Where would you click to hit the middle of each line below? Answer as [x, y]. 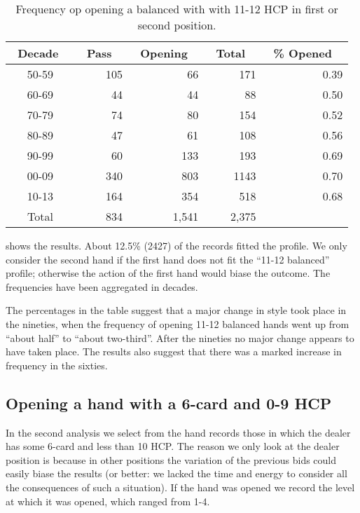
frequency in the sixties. [57, 365]
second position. [177, 25]
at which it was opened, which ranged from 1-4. [108, 501]
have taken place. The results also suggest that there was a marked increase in [174, 351]
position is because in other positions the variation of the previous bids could [171, 459]
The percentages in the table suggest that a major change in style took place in [176, 310]
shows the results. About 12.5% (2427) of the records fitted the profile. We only [176, 245]
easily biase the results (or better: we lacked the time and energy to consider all [176, 473]
